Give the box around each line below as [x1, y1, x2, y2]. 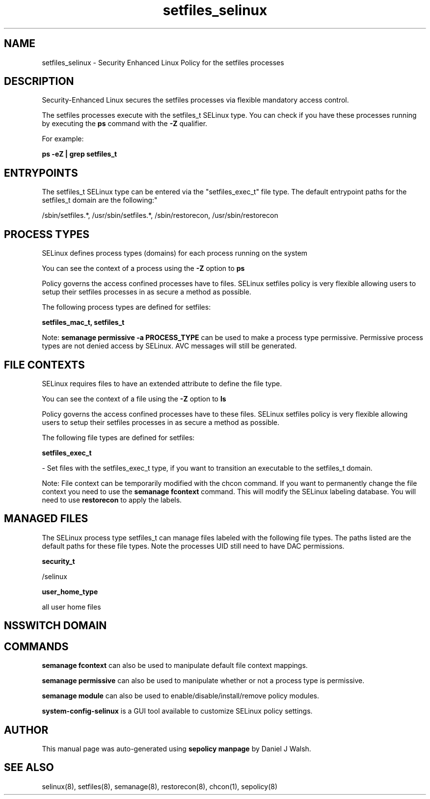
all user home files [42, 602, 101, 611]
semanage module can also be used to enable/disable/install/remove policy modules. [42, 692, 320, 700]
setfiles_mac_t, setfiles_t [42, 318, 125, 327]
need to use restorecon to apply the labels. [42, 495, 182, 504]
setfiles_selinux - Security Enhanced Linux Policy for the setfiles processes [42, 58, 284, 67]
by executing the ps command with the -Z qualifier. [42, 119, 208, 128]
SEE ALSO [4, 761, 54, 774]
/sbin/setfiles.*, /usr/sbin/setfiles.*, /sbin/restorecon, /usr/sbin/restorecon [42, 211, 278, 220]
